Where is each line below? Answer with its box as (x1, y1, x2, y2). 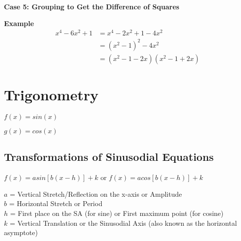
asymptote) (4, 227, 38, 238)
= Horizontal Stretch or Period (9, 198, 103, 209)
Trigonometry (4, 85, 99, 105)
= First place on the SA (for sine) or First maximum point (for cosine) (10, 208, 224, 218)
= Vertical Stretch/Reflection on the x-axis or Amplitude (10, 188, 182, 199)
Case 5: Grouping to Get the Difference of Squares (4, 1, 180, 11)
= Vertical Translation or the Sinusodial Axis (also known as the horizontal (9, 217, 237, 228)
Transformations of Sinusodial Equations (4, 149, 214, 164)
